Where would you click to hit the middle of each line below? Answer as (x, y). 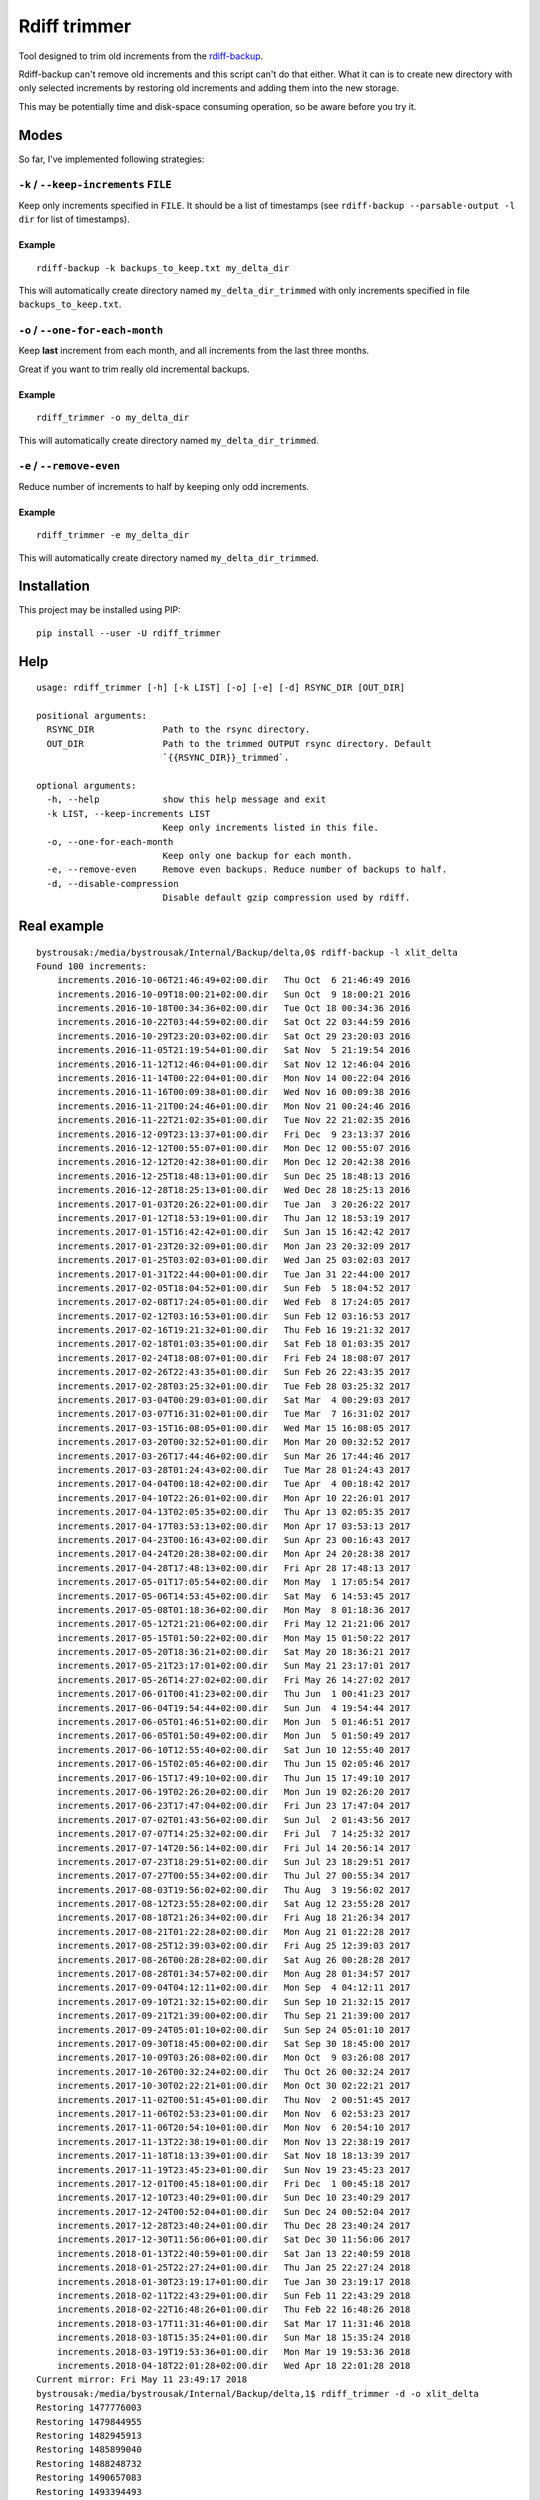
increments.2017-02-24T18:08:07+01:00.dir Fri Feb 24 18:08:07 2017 (233, 1358)
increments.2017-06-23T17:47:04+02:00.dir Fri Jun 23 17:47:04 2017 (233, 1806)
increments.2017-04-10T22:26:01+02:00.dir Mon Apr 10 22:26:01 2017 (233, 1498)
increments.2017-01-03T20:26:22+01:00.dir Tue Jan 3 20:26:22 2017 (233, 1204)
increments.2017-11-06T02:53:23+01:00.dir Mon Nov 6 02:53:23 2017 (233, 2113)
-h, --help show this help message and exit (186, 799)
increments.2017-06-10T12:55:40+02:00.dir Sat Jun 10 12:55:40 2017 (233, 1749)
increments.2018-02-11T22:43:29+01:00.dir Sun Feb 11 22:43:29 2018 (233, 2296)
